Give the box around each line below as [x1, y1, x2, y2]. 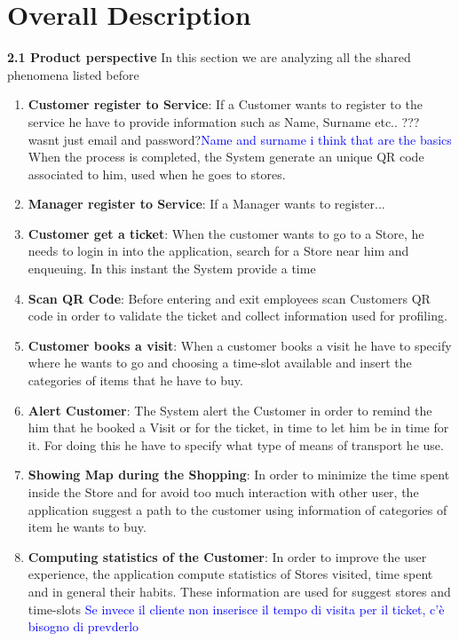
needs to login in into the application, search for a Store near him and [28, 241, 409, 260]
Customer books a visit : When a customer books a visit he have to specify [28, 336, 452, 354]
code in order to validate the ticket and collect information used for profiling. [28, 306, 447, 325]
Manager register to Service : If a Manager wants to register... [28, 194, 385, 213]
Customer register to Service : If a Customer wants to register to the [28, 95, 423, 114]
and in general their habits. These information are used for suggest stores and [28, 582, 451, 600]
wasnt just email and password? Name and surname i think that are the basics [28, 130, 452, 148]
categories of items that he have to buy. [28, 371, 243, 390]
